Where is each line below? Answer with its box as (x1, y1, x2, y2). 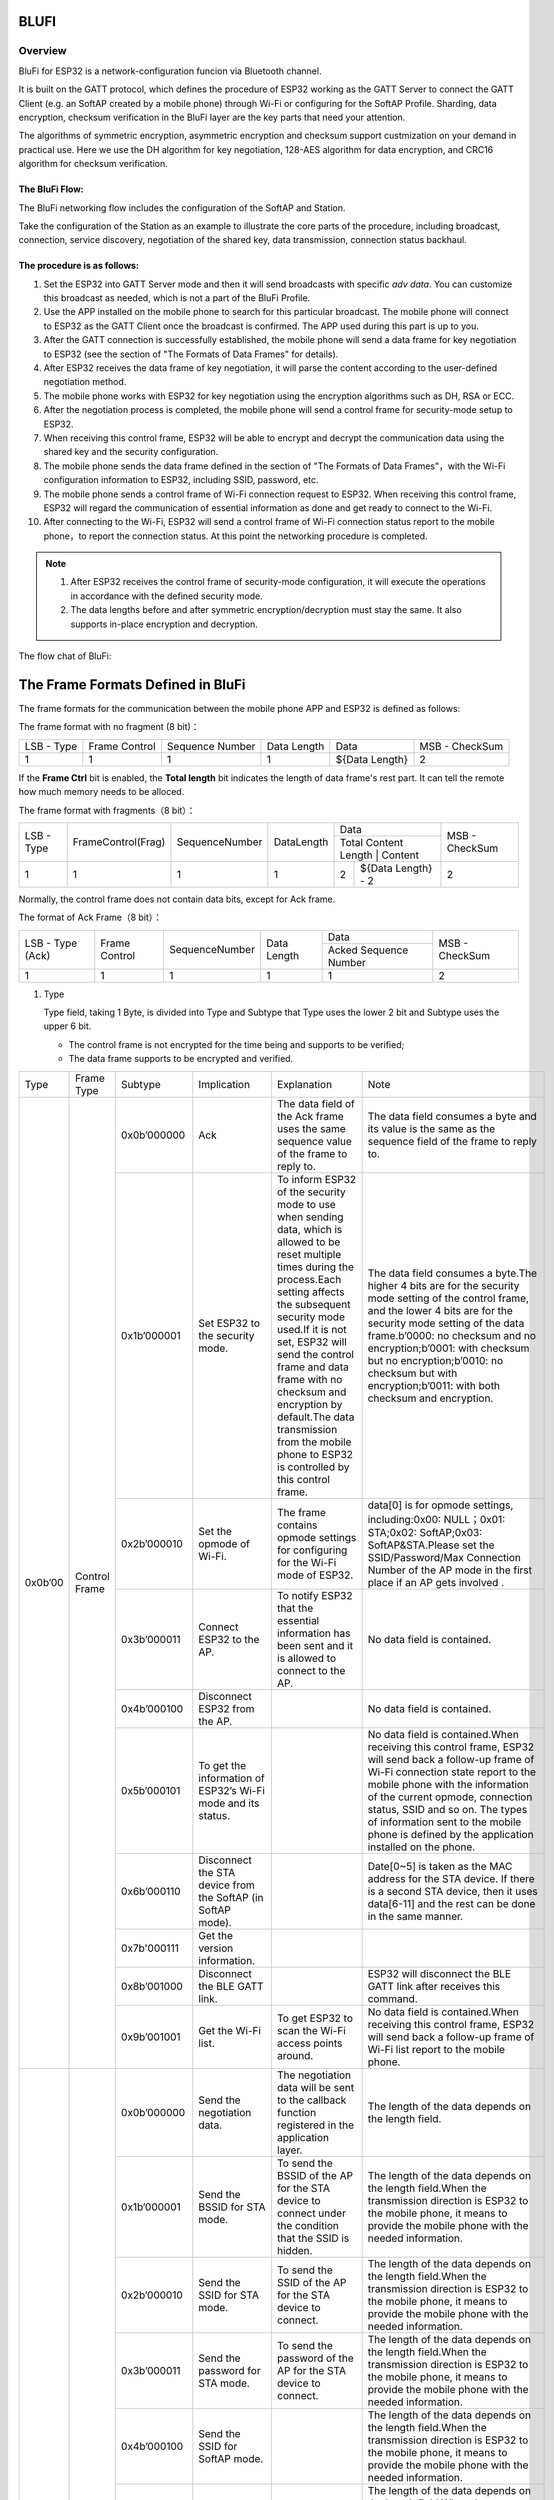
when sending (276, 1210, 344, 1224)
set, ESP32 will (276, 1335, 347, 1349)
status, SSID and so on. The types (367, 1802, 528, 1816)
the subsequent (276, 1297, 351, 1311)
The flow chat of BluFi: (18, 650, 112, 662)
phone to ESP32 (276, 1447, 354, 1461)
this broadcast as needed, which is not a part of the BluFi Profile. (43, 292, 311, 304)
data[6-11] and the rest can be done (367, 1896, 536, 1910)
